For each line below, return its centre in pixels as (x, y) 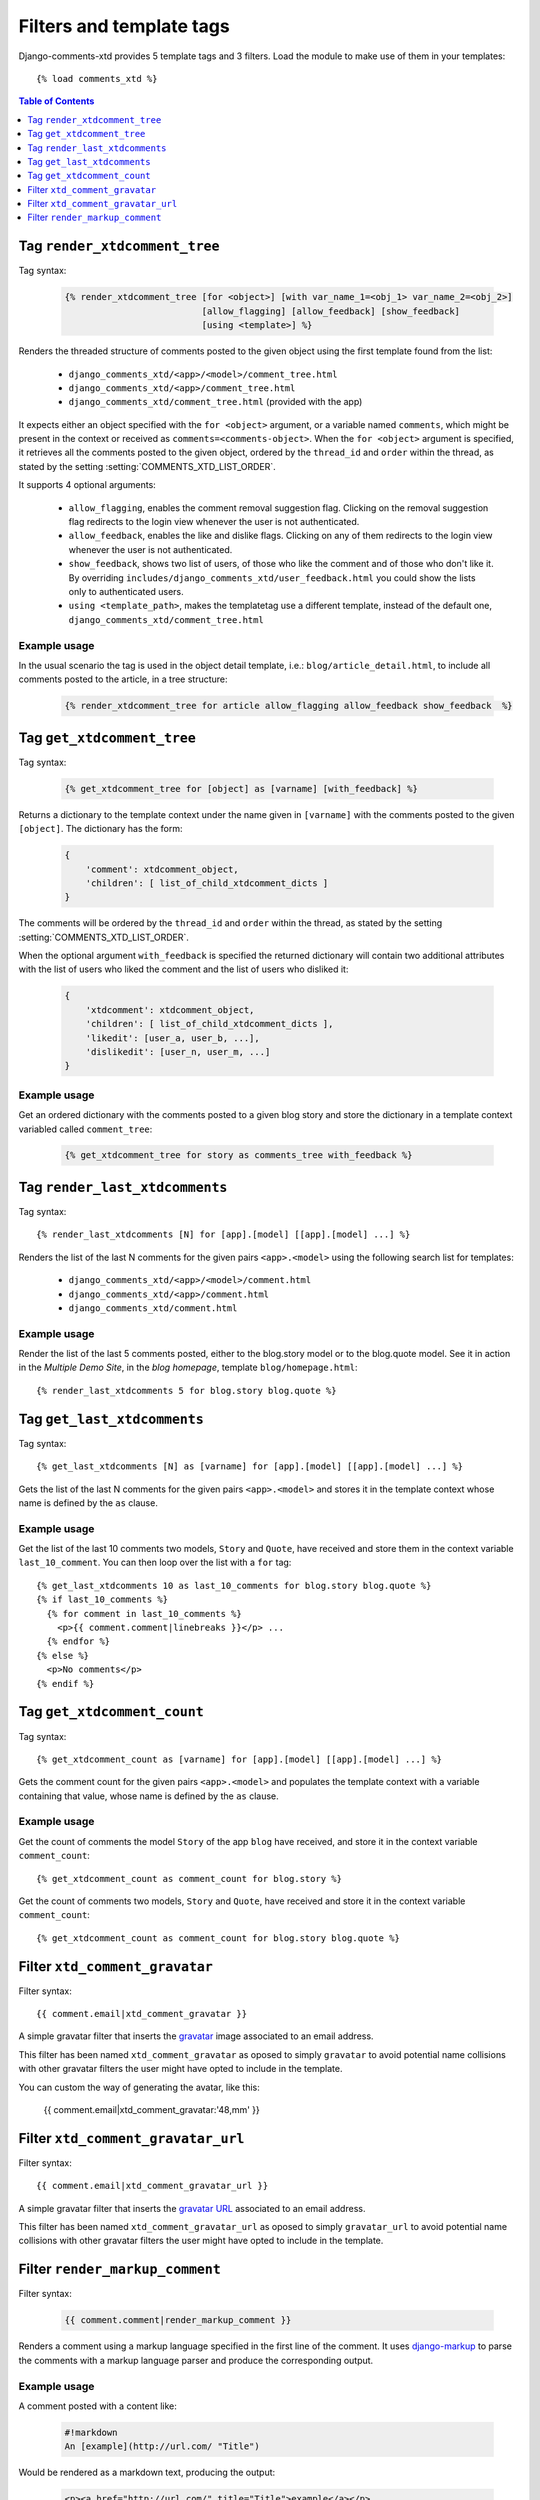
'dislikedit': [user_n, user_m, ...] (178, 1051)
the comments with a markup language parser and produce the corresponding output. (196, 2360)
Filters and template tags (124, 26)
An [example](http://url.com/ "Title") (162, 2446)
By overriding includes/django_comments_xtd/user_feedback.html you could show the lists (272, 577)
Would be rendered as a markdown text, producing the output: (147, 2472)
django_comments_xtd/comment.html (153, 1308)
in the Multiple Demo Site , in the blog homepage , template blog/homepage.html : (188, 1367)
